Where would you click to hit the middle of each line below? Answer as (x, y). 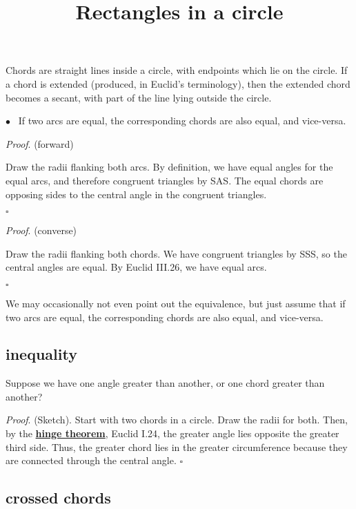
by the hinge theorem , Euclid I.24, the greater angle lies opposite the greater (172, 433)
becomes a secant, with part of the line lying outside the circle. (139, 97)
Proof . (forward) (40, 143)
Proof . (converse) (41, 230)
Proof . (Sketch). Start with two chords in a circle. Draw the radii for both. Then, (177, 420)
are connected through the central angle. (91, 460)
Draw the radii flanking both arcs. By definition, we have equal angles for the (169, 167)
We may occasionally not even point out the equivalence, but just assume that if (176, 303)
